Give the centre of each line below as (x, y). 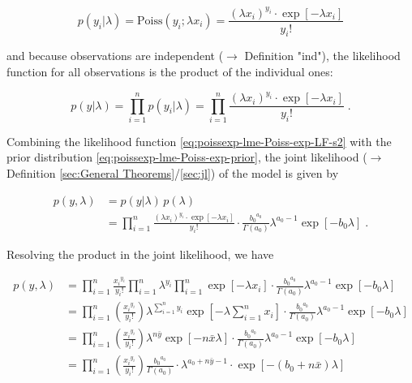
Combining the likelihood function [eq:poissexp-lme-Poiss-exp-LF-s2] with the (199, 141)
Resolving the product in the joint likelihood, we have (140, 254)
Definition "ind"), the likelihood (322, 56)
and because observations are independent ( (115, 56)
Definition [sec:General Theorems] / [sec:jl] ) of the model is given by (173, 173)
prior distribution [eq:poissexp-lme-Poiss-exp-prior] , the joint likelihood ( (187, 157)
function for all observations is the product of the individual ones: (170, 71)
